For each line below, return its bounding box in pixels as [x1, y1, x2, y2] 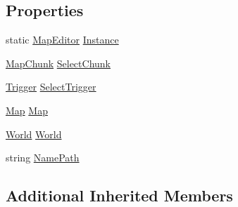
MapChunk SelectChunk [6, 55, 111, 70]
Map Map [6, 102, 48, 117]
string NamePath [6, 150, 80, 165]
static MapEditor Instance [6, 32, 119, 47]
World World [6, 126, 62, 141]
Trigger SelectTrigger [6, 79, 96, 94]
